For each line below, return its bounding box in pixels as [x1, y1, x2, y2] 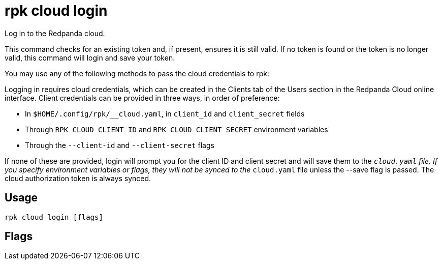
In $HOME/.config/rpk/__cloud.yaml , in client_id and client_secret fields [25, 109, 305, 118]
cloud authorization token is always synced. [5, 173, 151, 183]
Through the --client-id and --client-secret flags [25, 140, 214, 150]
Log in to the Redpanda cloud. [5, 28, 105, 38]
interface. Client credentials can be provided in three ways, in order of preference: [5, 93, 280, 102]
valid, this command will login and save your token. [5, 53, 175, 62]
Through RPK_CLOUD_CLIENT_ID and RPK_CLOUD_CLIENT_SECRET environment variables [25, 125, 328, 134]
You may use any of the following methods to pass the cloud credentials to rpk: [5, 69, 269, 78]
